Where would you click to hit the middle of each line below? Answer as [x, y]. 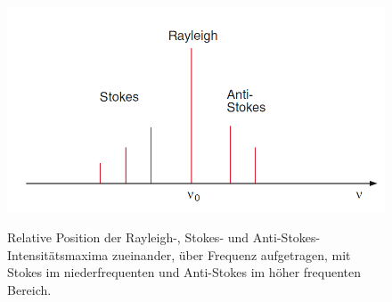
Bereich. [29, 289]
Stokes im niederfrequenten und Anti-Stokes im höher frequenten [184, 272]
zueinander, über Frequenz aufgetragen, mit [231, 254]
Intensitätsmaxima [58, 254]
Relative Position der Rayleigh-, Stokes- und [128, 237]
